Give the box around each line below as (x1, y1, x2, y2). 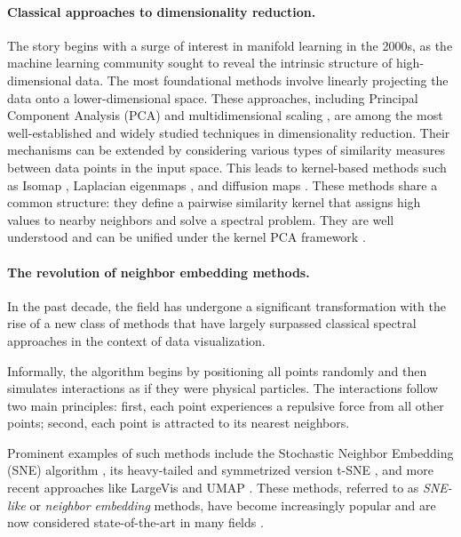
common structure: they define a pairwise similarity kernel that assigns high (7, 193, 421, 212)
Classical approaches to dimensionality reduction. (7, 2, 316, 20)
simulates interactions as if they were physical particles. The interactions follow (7, 379, 439, 397)
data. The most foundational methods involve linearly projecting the (76, 70, 449, 89)
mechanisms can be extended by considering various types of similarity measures (7, 140, 446, 159)
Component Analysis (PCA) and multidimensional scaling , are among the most (7, 106, 443, 124)
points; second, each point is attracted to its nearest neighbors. (7, 413, 350, 432)
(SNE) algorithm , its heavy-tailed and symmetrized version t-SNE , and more (7, 461, 433, 479)
